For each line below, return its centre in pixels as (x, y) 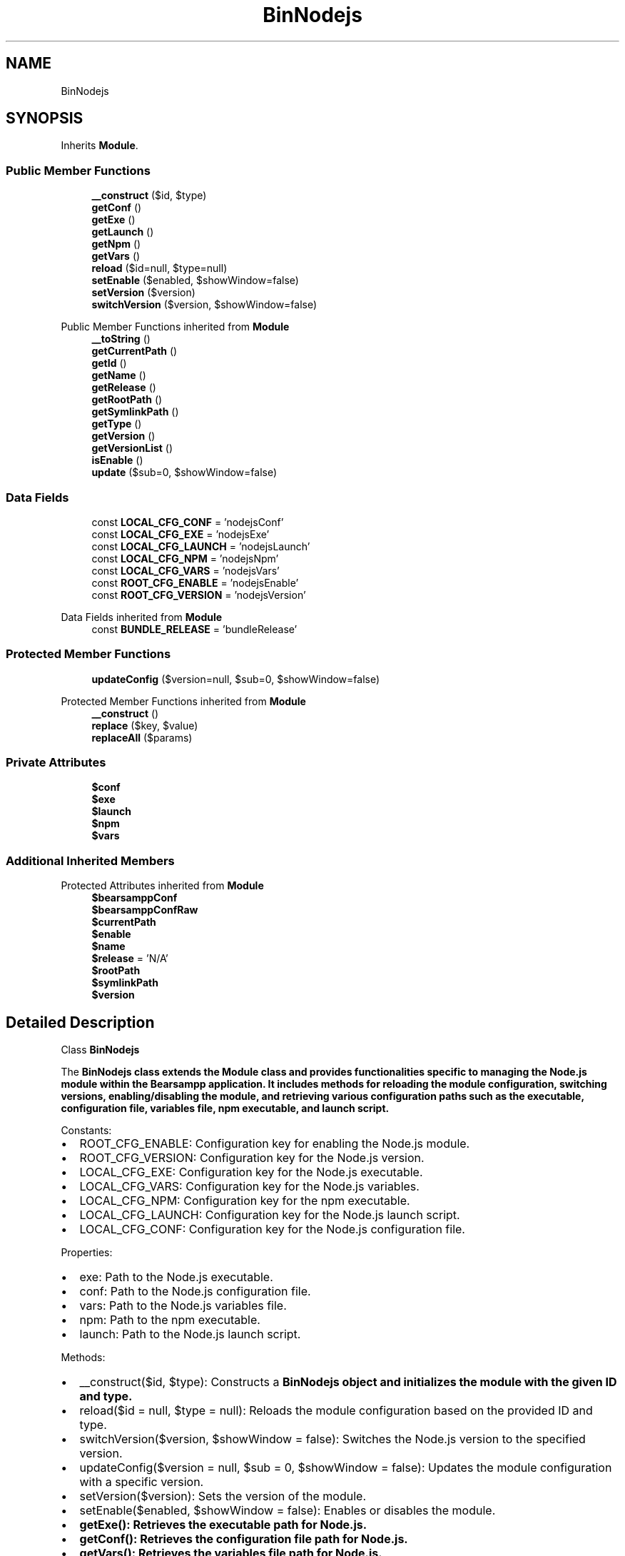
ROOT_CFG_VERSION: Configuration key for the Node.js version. (252, 1158)
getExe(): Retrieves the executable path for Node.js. (223, 1525)
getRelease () (124, 388)
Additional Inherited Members (90, 860)
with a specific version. (142, 1482)
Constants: (86, 1131)
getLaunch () (123, 232)
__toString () (121, 339)
